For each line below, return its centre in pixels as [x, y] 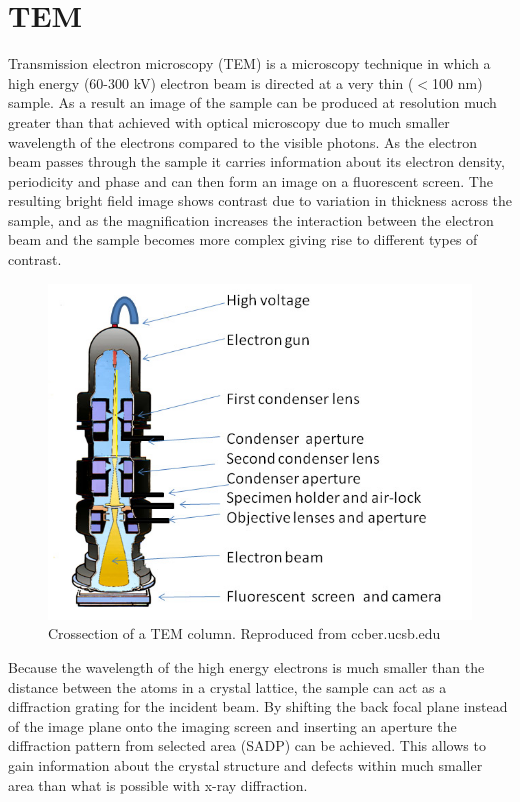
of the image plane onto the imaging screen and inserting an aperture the [232, 725]
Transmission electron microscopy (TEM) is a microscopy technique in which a [249, 63]
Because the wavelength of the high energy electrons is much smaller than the [246, 667]
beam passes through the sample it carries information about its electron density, [256, 161]
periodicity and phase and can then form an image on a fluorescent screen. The [250, 180]
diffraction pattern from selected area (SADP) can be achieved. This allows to [247, 745]
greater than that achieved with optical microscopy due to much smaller [229, 121]
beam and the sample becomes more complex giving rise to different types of [243, 239]
